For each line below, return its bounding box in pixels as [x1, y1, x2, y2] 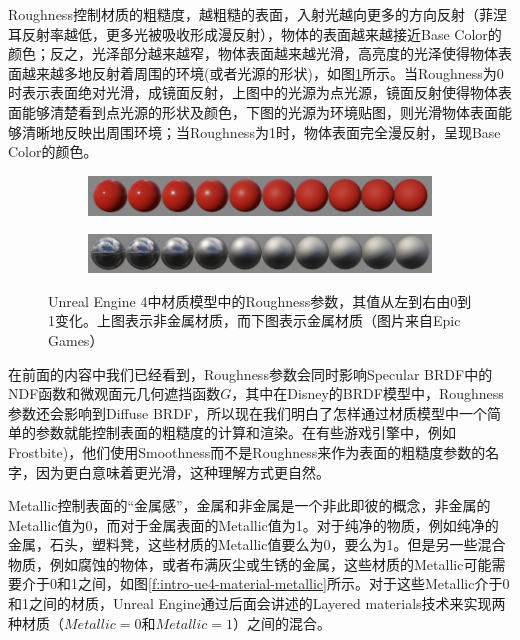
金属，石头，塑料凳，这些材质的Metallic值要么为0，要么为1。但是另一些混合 [8, 534, 506, 555]
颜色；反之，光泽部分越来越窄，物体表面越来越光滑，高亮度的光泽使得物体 [8, 43, 498, 64]
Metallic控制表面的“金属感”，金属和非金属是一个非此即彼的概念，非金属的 [8, 495, 491, 516]
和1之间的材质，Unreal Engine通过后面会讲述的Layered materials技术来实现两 [8, 593, 506, 614]
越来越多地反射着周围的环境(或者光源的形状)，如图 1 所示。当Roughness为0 [21, 62, 504, 83]
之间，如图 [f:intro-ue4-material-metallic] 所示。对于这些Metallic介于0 [77, 573, 510, 594]
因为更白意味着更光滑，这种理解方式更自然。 [35, 461, 330, 482]
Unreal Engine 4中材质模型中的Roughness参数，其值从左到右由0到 [48, 290, 472, 311]
